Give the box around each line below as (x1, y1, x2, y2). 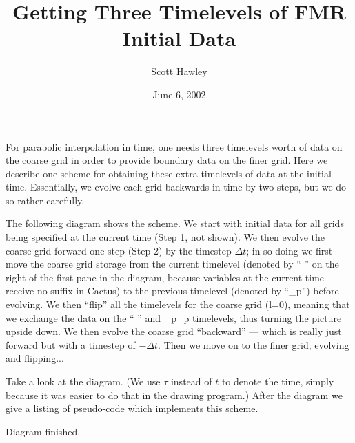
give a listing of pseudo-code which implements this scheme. (6, 401, 258, 415)
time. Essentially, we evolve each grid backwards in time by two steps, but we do (6, 180, 347, 194)
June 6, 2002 (152, 87, 206, 101)
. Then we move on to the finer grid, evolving (158, 337, 349, 352)
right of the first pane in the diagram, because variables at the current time (6, 270, 325, 284)
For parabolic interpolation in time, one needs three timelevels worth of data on (6, 139, 343, 153)
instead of (170, 374, 212, 388)
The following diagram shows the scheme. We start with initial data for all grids (6, 216, 344, 230)
